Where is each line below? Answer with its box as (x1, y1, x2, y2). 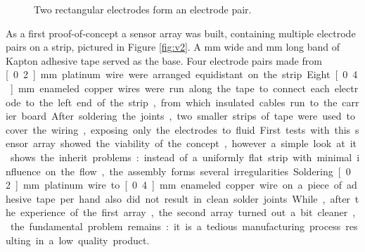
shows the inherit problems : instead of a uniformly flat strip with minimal (10, 149, 352, 164)
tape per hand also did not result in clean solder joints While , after (36, 191, 350, 206)
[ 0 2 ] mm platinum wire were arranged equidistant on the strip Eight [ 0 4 (6, 67, 358, 82)
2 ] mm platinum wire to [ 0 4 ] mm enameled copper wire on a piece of (6, 177, 342, 192)
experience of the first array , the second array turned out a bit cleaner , (20, 205, 356, 220)
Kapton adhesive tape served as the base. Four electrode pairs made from (6, 53, 322, 68)
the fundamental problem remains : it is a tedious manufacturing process (10, 218, 341, 233)
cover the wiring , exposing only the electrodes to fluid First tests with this (6, 122, 351, 137)
